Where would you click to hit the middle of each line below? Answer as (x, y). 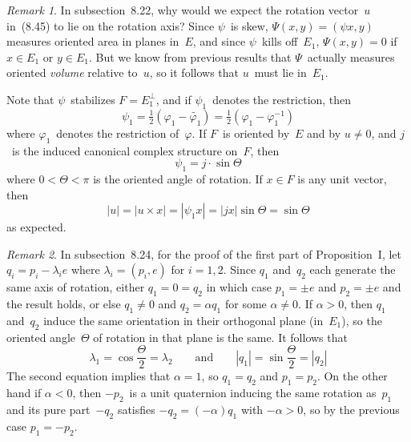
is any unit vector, (342, 178)
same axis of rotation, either (76, 287)
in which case (239, 287)
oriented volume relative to (72, 72)
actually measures (351, 56)
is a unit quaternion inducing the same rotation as (253, 393)
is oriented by (256, 133)
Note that (30, 99)
